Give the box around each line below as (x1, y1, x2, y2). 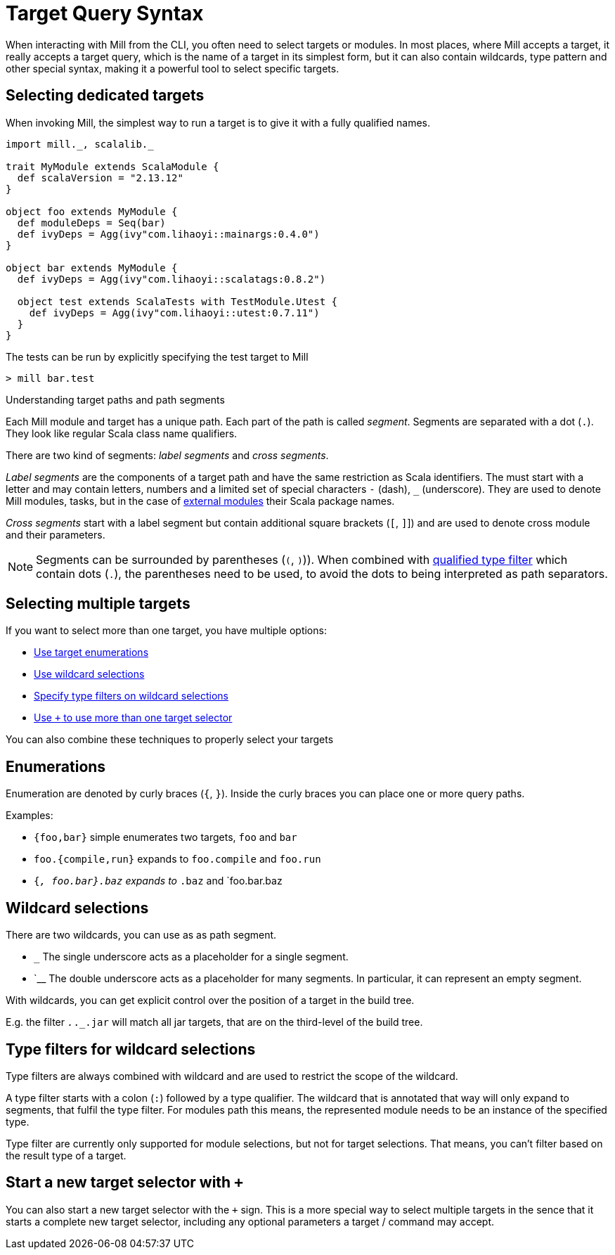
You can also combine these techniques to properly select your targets (6, 733, 334, 746)
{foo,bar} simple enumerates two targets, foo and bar (34, 831, 297, 844)
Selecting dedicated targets (6, 86, 205, 105)
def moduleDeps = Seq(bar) (17, 217, 166, 229)
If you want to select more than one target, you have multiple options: (6, 624, 327, 637)
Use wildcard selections (34, 668, 145, 681)
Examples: (6, 809, 53, 822)
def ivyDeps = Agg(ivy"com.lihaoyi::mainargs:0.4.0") (17, 228, 320, 240)
